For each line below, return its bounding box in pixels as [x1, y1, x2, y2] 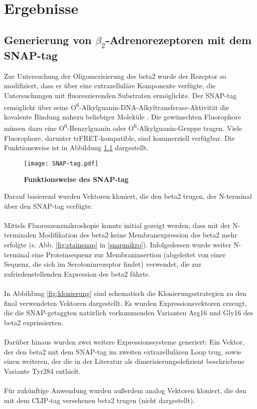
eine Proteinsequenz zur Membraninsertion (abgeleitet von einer [32, 249, 226, 259]
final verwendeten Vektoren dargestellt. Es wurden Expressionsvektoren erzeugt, [4, 297, 247, 308]
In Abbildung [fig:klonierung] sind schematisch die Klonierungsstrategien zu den [4, 288, 247, 298]
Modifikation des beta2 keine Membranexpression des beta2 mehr [39, 230, 238, 240]
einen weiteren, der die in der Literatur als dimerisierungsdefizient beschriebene [4, 356, 245, 366]
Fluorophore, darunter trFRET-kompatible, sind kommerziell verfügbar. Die [4, 132, 235, 143]
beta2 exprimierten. [4, 317, 63, 327]
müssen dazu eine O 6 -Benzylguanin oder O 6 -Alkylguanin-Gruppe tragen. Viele [4, 121, 242, 133]
